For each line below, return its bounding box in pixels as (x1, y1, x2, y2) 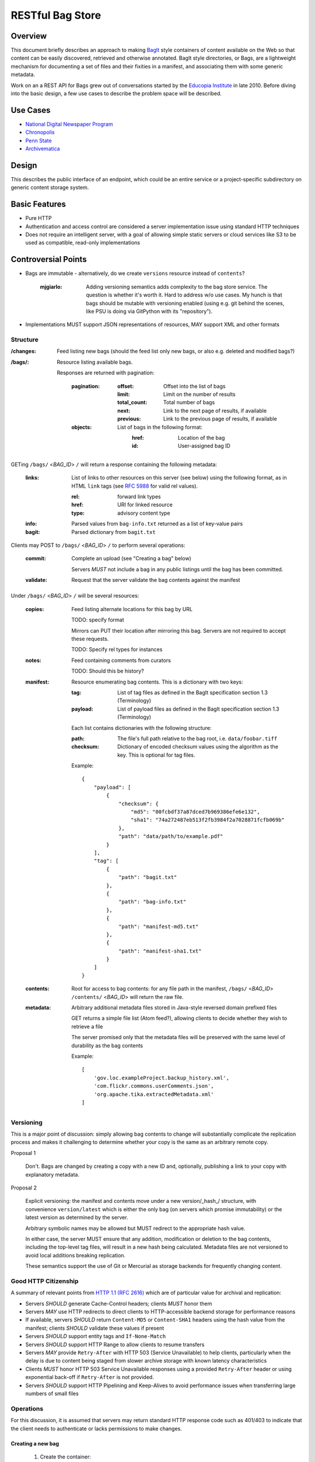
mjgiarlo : (40, 283, 62, 290)
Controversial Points (10, 254, 87, 264)
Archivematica (25, 145, 61, 152)
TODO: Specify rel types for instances (71, 646, 163, 653)
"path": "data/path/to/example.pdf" (118, 833, 223, 840)
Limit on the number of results (163, 391, 236, 398)
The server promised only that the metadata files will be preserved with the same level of (71, 1034, 286, 1041)
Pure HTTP (25, 215, 52, 222)
